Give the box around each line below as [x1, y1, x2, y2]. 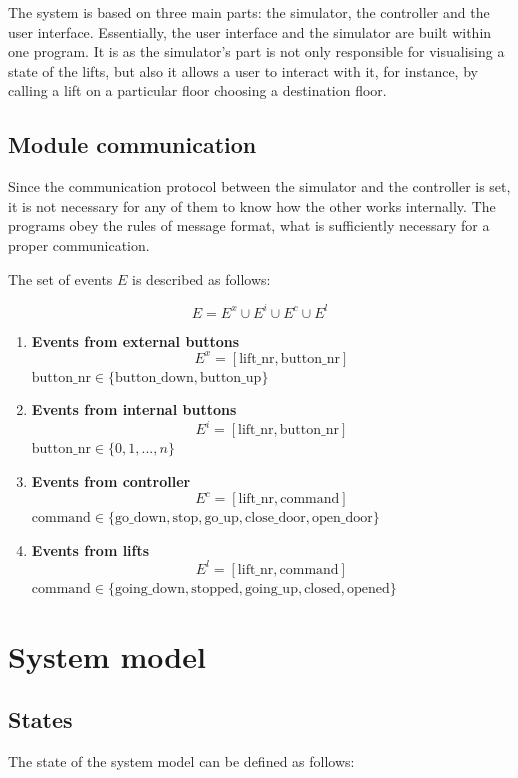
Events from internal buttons [31, 399, 237, 420]
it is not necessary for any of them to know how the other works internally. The [8, 195, 496, 216]
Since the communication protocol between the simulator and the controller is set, [8, 176, 511, 197]
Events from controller [31, 471, 191, 492]
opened [347, 581, 390, 596]
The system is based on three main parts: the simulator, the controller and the [8, 2, 490, 22]
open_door [312, 511, 373, 526]
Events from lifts [31, 539, 150, 560]
